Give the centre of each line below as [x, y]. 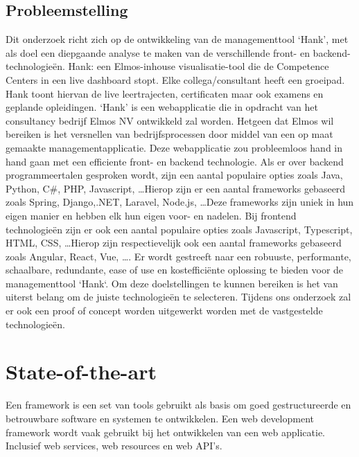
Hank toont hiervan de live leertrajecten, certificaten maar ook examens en [165, 93]
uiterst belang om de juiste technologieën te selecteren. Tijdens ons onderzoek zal [178, 297]
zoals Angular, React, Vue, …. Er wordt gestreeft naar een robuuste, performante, [178, 256]
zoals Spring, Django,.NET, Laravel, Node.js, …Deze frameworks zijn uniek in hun [180, 202]
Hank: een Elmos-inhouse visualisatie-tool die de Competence [199, 66]
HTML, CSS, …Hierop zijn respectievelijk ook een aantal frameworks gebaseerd [174, 243]
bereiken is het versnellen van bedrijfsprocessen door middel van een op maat [169, 134]
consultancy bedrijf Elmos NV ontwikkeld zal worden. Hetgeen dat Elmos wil [170, 120]
